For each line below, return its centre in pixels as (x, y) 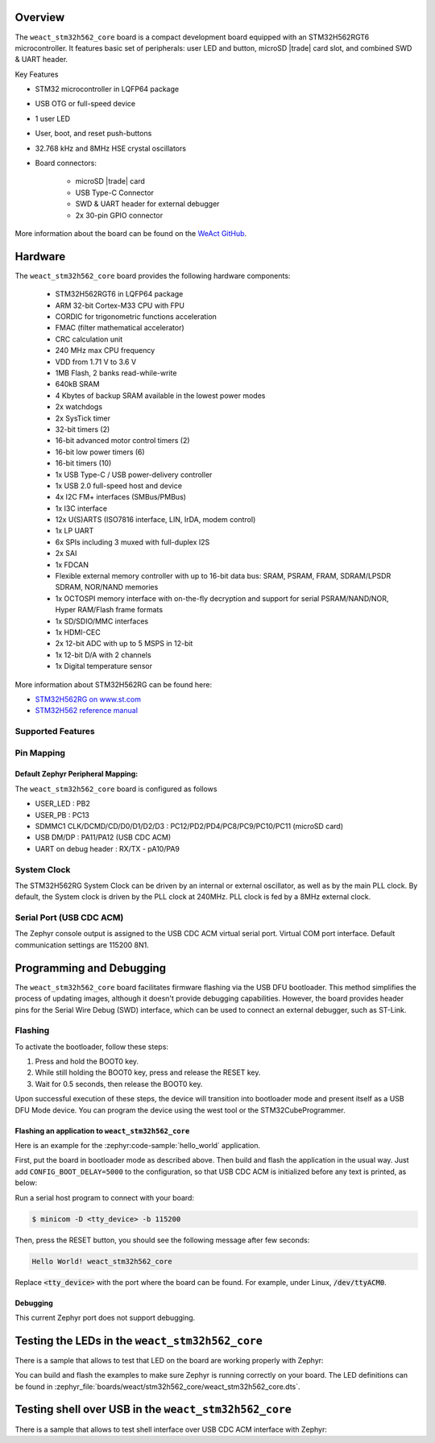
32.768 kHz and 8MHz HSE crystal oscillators (111, 148)
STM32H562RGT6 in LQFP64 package (119, 294)
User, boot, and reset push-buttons (93, 134)
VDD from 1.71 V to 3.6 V (96, 362)
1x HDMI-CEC (78, 632)
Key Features (37, 74)
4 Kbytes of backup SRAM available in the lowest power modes (160, 396)
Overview (40, 17)
